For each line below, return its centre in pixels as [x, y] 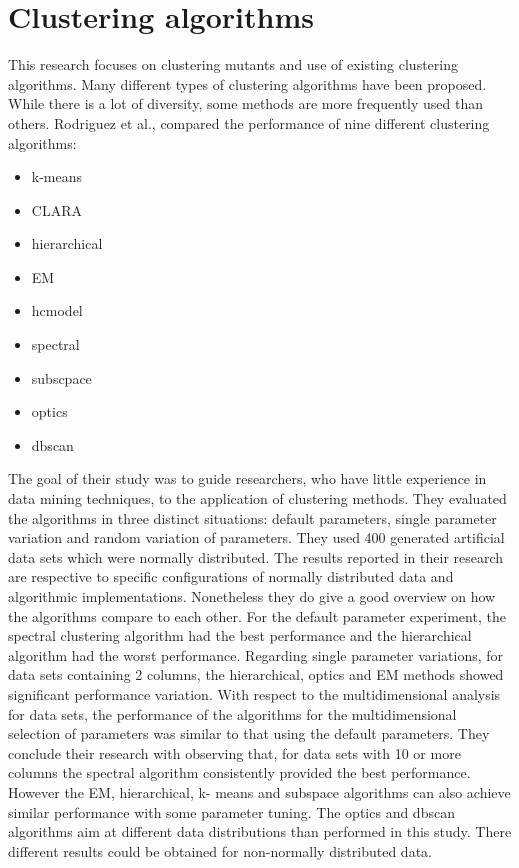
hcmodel [57, 310]
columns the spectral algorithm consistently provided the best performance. [239, 772]
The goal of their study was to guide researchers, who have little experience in [247, 478]
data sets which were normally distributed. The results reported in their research [256, 556]
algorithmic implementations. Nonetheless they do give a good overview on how [252, 596]
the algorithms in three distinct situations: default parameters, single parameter [252, 517]
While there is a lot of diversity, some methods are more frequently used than [246, 103]
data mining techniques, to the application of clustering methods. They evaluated [257, 498]
